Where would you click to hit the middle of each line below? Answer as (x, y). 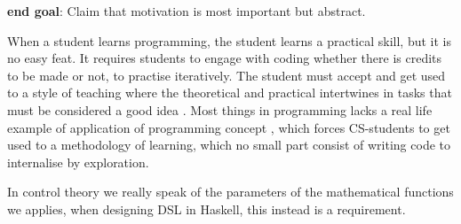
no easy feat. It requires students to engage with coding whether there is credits (225, 58)
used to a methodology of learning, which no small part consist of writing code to (229, 145)
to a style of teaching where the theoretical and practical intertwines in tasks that (230, 93)
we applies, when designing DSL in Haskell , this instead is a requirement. (207, 209)
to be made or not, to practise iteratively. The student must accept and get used (227, 75)
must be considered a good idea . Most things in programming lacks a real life (220, 109)
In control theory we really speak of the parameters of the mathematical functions (230, 192)
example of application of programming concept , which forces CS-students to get (229, 127)
